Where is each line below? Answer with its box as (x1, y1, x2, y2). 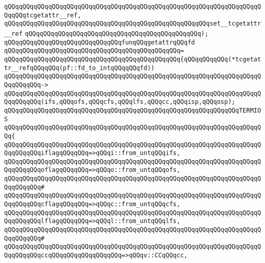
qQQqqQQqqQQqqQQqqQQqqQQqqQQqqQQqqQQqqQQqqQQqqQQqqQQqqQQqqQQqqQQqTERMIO (4, 106, 261, 114)
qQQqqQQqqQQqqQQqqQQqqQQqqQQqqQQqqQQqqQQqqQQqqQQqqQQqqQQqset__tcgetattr (4, 20, 261, 28)
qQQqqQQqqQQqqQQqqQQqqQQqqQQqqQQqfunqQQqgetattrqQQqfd (4, 38, 195, 46)
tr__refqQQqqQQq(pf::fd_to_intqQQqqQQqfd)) (4, 64, 155, 72)
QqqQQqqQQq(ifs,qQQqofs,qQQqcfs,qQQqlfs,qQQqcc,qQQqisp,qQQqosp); (4, 98, 236, 106)
